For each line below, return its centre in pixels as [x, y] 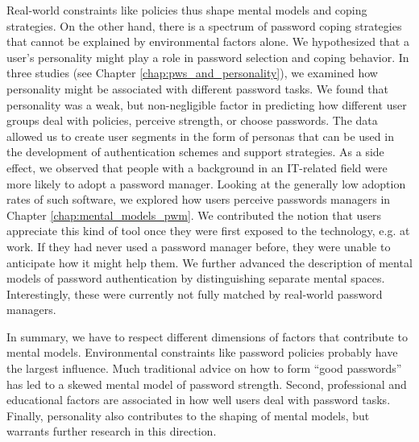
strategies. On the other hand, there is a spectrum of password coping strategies [204, 25]
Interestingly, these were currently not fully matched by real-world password [195, 293]
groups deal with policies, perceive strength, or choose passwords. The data [192, 120]
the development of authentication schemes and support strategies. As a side [195, 152]
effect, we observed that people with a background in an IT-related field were [197, 167]
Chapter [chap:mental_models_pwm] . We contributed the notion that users [194, 215]
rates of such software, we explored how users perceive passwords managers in [199, 199]
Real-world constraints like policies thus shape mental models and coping [187, 10]
